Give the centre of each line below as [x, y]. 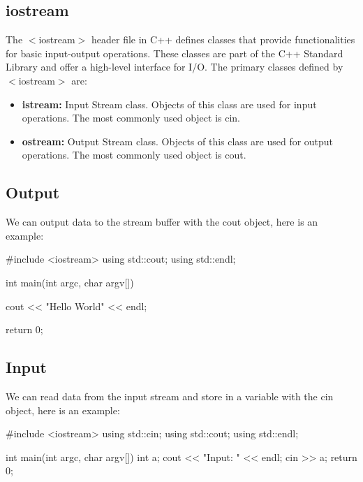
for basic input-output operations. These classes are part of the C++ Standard [175, 53]
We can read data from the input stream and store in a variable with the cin [170, 396]
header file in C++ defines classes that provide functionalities [223, 39]
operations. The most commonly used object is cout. [134, 155]
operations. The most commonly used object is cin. [131, 118]
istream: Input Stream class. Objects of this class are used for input [169, 104]
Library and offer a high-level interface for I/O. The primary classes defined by [175, 67]
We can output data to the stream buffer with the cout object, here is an [162, 222]
